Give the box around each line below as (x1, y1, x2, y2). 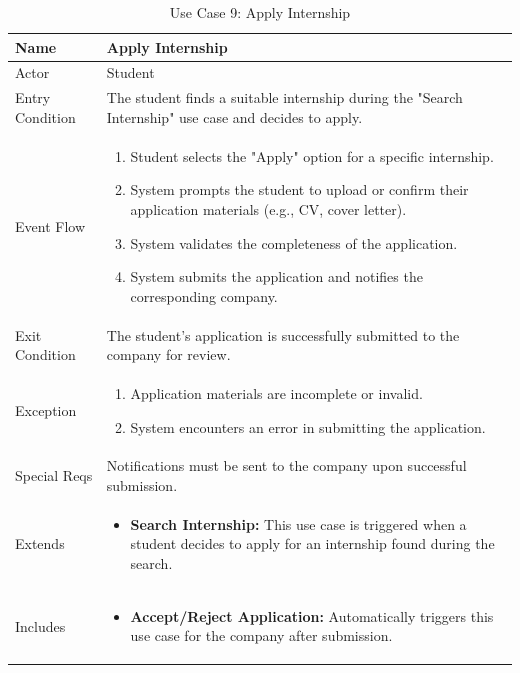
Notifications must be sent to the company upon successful (106, 455, 467, 476)
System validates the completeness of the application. (130, 232, 458, 253)
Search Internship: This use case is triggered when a (130, 513, 467, 534)
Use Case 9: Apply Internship (169, 2, 351, 22)
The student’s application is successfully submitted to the (106, 324, 460, 345)
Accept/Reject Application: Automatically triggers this (130, 605, 494, 626)
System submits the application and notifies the (130, 266, 423, 287)
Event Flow (15, 215, 85, 236)
